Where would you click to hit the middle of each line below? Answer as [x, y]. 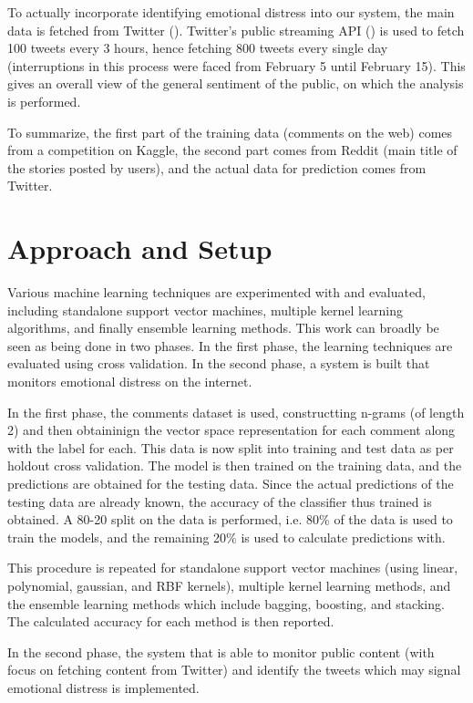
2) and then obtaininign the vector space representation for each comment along [231, 430]
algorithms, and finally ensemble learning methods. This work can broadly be [223, 328]
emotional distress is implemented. [103, 687]
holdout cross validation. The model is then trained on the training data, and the [235, 465]
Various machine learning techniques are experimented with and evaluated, [216, 292]
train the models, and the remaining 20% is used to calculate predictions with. [226, 537]
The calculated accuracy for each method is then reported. [171, 621]
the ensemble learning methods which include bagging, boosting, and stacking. [226, 603]
